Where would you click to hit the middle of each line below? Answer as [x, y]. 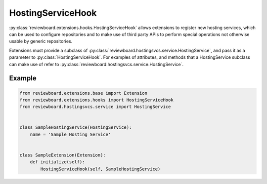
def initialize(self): [57, 162]
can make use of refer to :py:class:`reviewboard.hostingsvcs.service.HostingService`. [96, 64]
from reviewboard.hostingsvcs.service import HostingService [95, 107]
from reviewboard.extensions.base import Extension [84, 93]
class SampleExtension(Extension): [63, 155]
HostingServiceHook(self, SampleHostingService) [100, 169]
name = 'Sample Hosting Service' [70, 134]
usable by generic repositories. [41, 41]
